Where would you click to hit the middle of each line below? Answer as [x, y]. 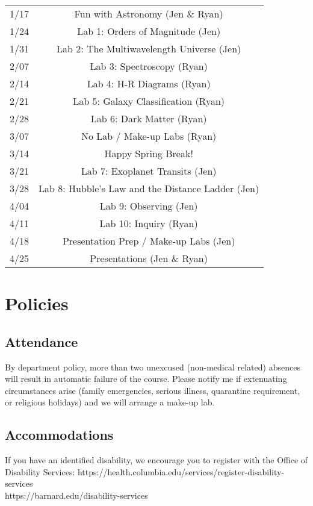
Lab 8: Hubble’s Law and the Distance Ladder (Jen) [149, 188]
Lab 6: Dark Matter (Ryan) [149, 118]
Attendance [42, 341]
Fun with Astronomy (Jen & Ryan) [149, 14]
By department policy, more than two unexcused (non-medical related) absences [153, 367]
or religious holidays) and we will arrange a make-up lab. [110, 402]
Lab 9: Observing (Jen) [149, 206]
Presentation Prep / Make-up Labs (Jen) [149, 241]
